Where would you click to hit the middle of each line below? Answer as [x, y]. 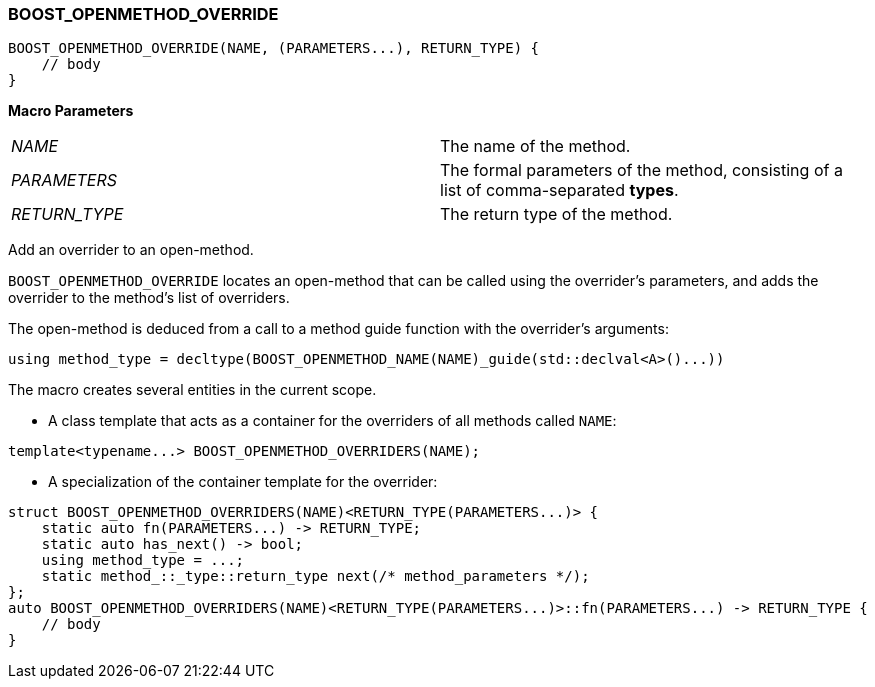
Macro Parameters [71, 111]
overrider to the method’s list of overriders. [149, 298]
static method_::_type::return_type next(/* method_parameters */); [315, 576]
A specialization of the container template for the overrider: [243, 482]
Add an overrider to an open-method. [131, 250]
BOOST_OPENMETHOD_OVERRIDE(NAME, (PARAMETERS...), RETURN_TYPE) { [274, 48]
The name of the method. [535, 146]
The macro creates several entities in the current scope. [192, 390]
